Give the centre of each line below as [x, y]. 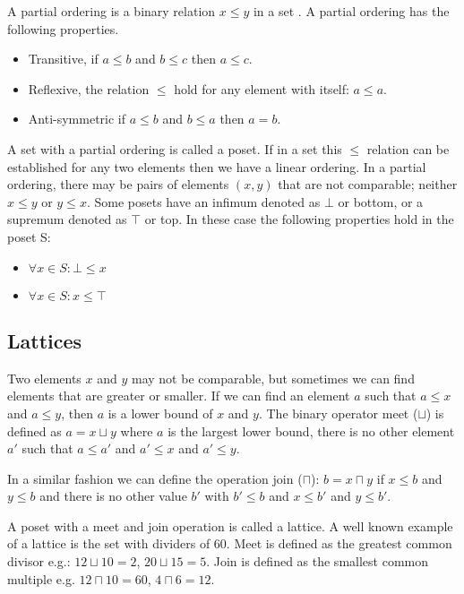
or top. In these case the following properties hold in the [299, 219]
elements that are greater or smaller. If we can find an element [179, 396]
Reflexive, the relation [89, 88]
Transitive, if [63, 59]
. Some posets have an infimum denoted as [203, 201]
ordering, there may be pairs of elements [118, 184]
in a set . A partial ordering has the [351, 11]
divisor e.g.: [39, 561]
